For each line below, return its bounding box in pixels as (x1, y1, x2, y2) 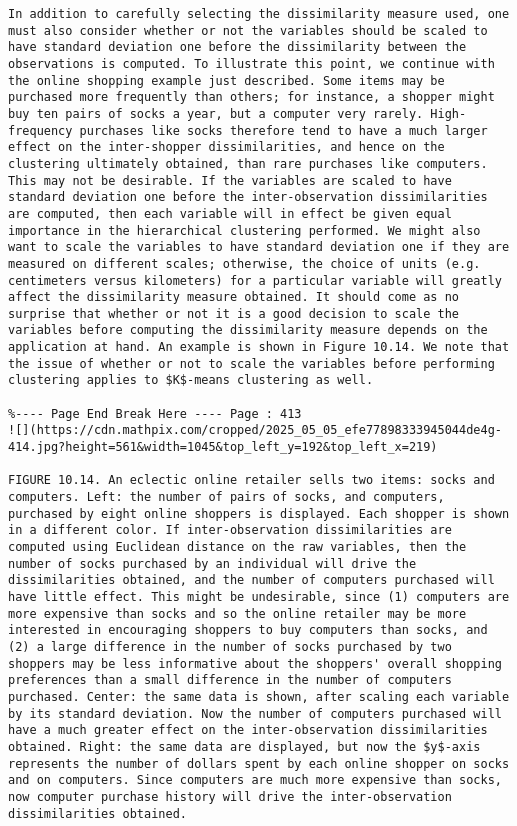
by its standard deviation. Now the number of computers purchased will (8, 706, 502, 721)
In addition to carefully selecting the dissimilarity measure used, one (8, 7, 510, 21)
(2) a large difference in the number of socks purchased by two (8, 639, 452, 654)
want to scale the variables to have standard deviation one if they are (8, 240, 510, 255)
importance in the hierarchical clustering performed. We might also (8, 223, 481, 238)
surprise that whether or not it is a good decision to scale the (8, 306, 460, 321)
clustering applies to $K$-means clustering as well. (8, 373, 374, 388)
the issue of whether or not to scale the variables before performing (8, 356, 495, 371)
